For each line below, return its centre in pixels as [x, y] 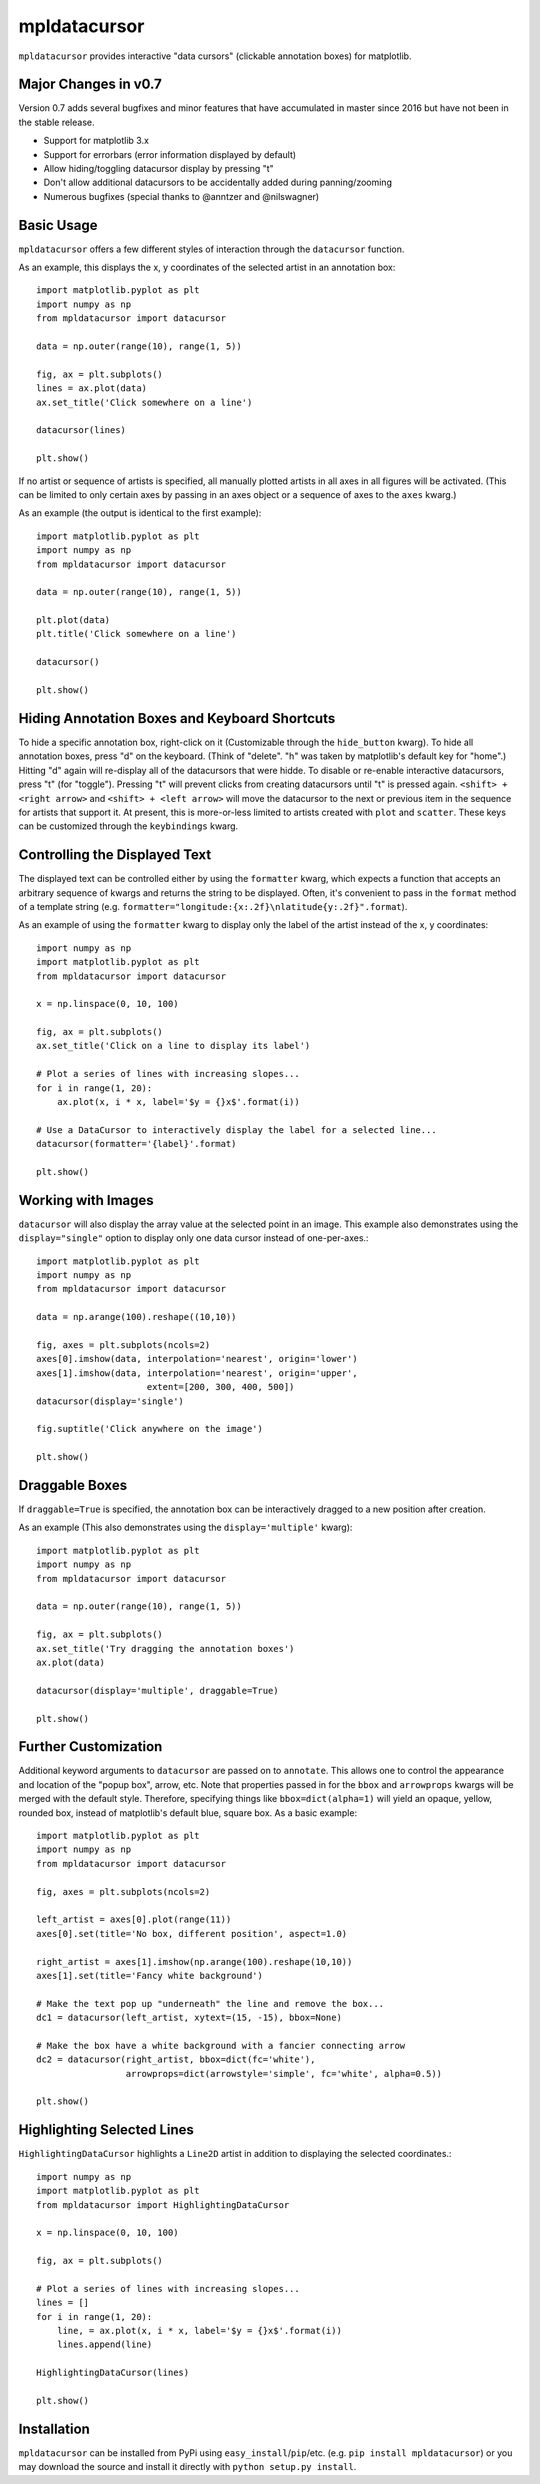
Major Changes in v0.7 [90, 84]
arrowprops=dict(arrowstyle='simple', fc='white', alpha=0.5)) [284, 2073]
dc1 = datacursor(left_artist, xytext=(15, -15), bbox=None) [189, 2018]
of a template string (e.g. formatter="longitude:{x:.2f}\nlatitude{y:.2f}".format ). [213, 906]
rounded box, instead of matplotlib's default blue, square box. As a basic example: [188, 1812]
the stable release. [56, 122]
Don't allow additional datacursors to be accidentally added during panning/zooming [217, 182]
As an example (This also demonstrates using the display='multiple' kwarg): [185, 1527]
